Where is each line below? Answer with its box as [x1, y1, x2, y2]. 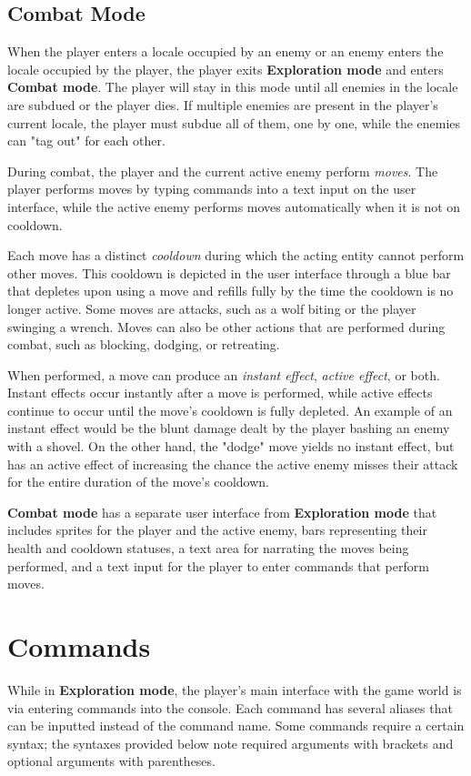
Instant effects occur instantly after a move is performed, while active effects [7, 383, 433, 402]
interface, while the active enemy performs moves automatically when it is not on [7, 197, 461, 216]
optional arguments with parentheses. [7, 751, 215, 771]
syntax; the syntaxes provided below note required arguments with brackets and [7, 733, 454, 752]
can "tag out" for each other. [7, 131, 165, 150]
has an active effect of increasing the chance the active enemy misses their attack [7, 454, 458, 473]
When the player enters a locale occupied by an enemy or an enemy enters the [7, 42, 444, 61]
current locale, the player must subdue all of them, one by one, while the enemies [7, 113, 461, 132]
